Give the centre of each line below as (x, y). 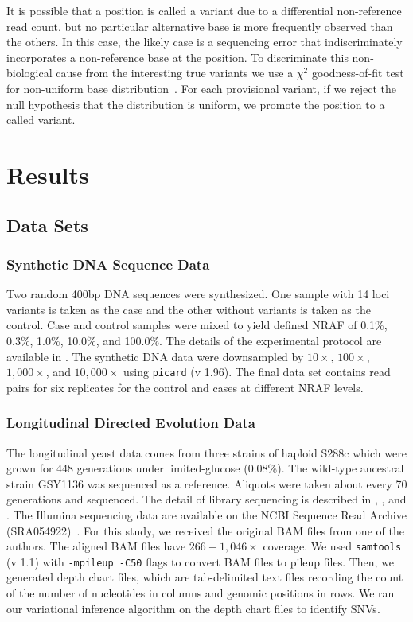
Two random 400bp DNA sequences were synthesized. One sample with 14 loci (198, 294)
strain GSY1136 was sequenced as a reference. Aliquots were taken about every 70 (207, 483)
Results (48, 174)
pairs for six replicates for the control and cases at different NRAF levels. (185, 387)
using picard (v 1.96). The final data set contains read (257, 372)
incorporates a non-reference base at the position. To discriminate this (177, 57)
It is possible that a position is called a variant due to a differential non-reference (204, 10)
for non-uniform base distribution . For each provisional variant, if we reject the (201, 88)
